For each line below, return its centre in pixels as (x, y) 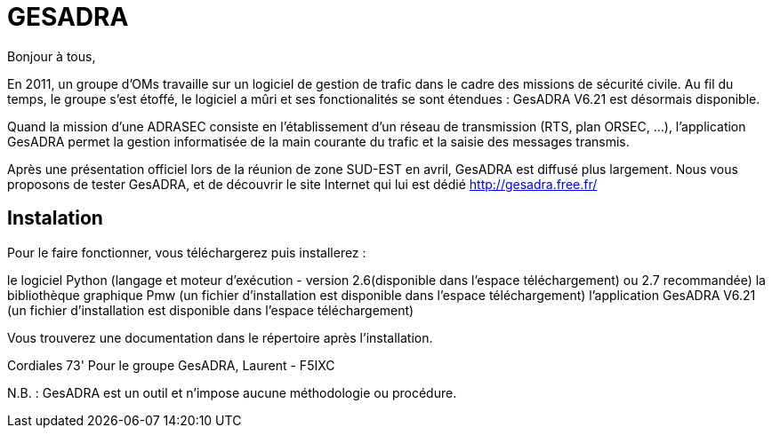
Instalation (55, 218)
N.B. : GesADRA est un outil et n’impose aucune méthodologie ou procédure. (232, 392)
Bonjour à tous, (52, 56)
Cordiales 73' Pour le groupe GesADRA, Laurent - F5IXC (171, 365)
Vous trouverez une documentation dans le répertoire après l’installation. (220, 337)
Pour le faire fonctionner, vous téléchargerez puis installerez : (187, 252)
